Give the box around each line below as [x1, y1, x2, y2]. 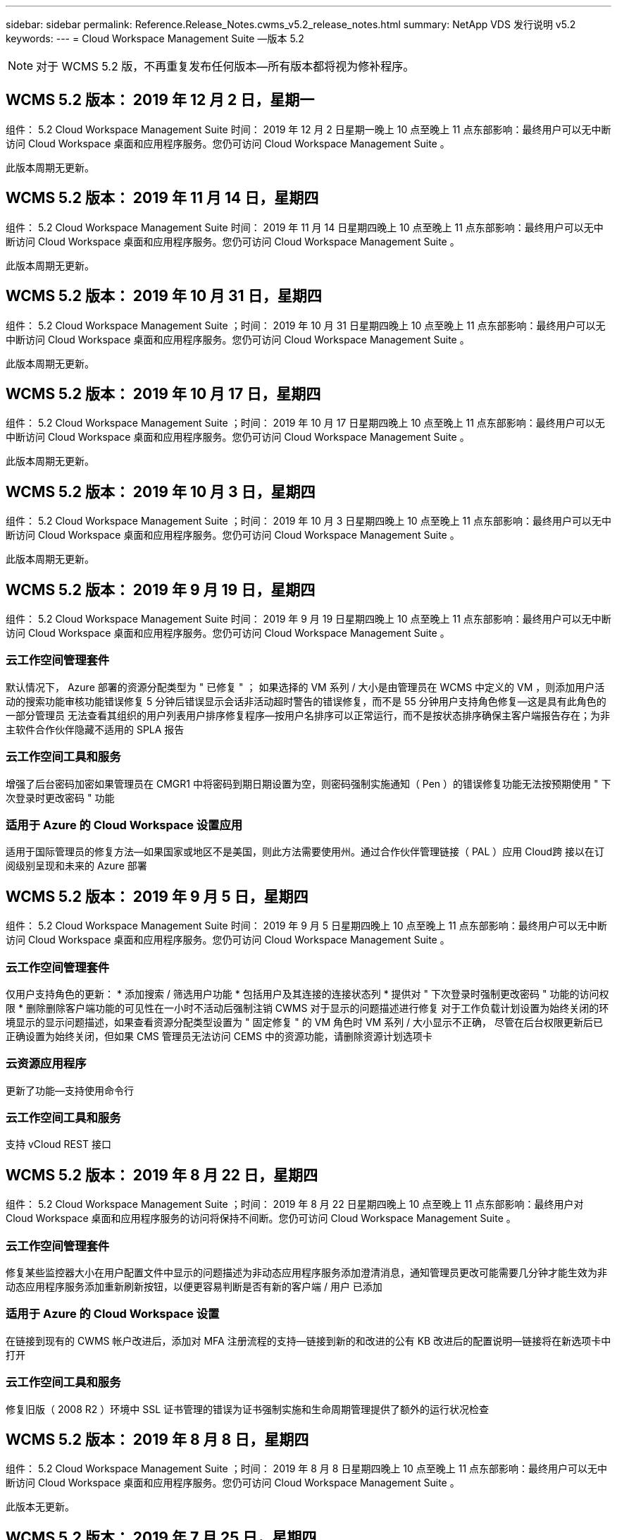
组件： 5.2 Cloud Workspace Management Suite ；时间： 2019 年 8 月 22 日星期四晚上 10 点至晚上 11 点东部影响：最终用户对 [6, 1198, 584, 1211]
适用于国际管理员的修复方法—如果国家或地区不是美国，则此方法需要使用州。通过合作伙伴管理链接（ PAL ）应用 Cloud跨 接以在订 [6, 845, 605, 858]
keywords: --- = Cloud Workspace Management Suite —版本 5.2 [6, 32, 304, 44]
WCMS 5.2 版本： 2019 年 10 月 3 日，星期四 [6, 482, 316, 501]
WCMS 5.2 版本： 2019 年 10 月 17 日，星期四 [6, 384, 321, 403]
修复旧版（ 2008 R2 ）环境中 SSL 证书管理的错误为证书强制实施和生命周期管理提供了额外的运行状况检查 [6, 1402, 489, 1415]
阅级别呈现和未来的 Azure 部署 [6, 860, 147, 872]
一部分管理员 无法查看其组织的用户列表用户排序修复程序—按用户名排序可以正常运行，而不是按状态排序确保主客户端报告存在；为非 [6, 709, 610, 721]
